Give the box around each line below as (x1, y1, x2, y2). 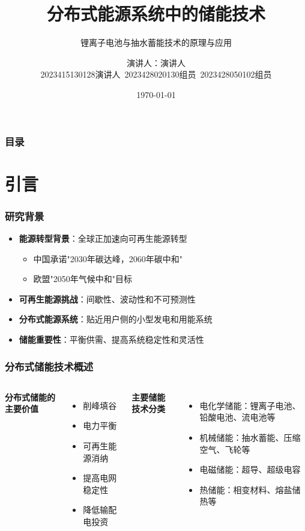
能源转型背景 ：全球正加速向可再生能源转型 (19, 232, 187, 245)
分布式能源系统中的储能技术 (46, 1, 265, 26)
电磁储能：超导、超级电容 (199, 463, 301, 476)
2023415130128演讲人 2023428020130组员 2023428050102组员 (40, 68, 272, 81)
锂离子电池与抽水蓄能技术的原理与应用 (80, 36, 232, 49)
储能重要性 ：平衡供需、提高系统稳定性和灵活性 (19, 333, 204, 345)
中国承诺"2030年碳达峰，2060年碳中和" (33, 252, 183, 265)
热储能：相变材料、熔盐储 (199, 483, 301, 496)
